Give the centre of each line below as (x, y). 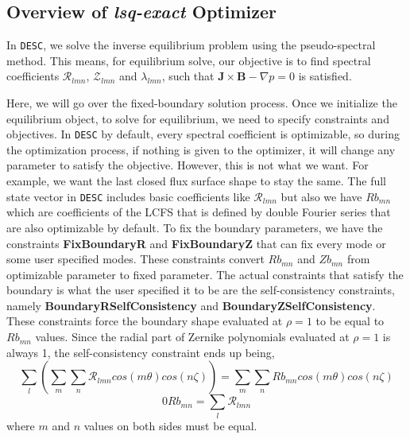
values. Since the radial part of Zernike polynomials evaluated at (192, 337)
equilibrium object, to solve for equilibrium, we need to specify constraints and (198, 118)
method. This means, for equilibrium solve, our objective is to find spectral (189, 60)
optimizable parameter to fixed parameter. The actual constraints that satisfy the (205, 274)
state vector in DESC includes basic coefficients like (128, 196)
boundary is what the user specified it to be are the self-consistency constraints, (201, 290)
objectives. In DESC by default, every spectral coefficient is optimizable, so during (203, 134)
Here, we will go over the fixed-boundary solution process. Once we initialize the (202, 103)
